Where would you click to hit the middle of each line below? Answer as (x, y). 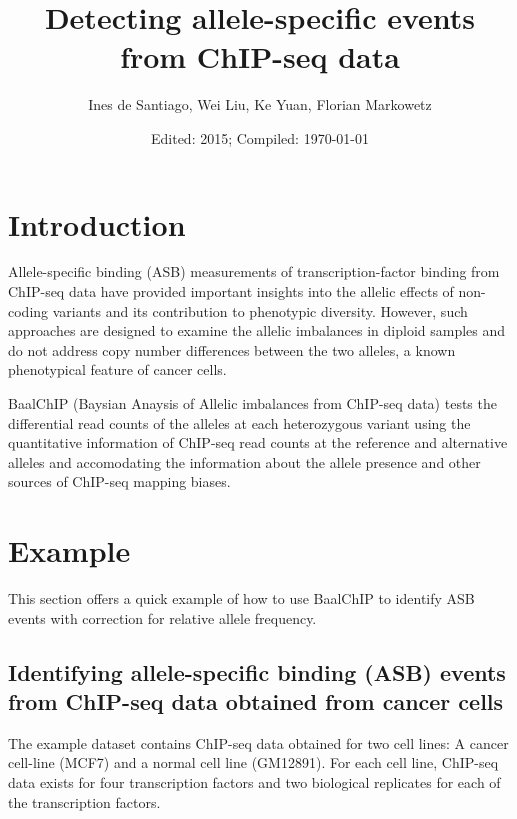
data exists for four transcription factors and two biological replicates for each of (254, 782)
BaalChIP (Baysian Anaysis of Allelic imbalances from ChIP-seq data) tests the (252, 403)
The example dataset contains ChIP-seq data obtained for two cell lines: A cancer (258, 742)
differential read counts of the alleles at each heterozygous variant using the (239, 422)
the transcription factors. (84, 801)
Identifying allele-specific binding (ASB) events (257, 671)
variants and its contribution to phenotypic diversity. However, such (260, 310)
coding (28, 310)
